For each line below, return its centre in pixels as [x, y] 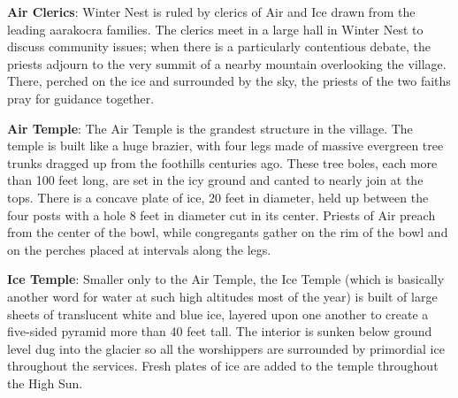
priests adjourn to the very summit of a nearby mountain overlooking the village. [227, 63]
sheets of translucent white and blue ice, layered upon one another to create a [218, 314]
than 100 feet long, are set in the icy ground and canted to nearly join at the [215, 180]
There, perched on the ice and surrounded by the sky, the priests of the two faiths [229, 81]
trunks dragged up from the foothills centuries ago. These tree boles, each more [222, 162]
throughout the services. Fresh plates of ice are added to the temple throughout [223, 366]
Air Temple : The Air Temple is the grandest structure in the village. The [210, 128]
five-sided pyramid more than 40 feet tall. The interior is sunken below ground [220, 331]
